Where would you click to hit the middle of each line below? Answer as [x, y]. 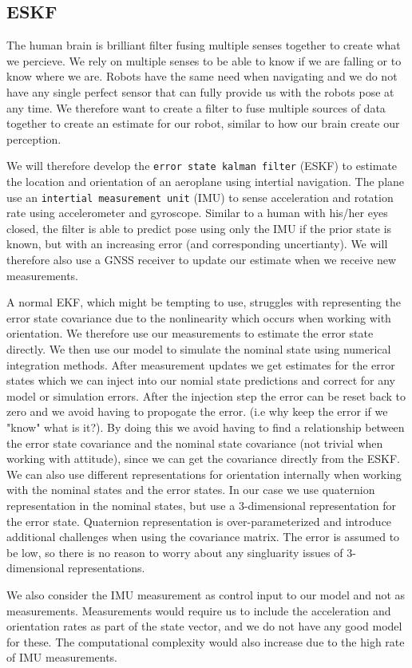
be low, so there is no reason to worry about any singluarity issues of [175, 552]
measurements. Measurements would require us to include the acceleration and [199, 610]
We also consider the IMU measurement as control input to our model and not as [206, 594]
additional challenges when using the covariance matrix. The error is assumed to [203, 537]
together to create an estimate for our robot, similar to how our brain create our [203, 123]
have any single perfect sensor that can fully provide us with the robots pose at [200, 91]
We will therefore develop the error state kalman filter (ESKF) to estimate [202, 166]
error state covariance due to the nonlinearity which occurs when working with [199, 317]
